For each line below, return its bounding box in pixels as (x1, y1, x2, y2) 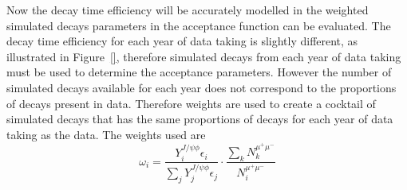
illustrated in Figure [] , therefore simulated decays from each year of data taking (6, 48, 401, 64)
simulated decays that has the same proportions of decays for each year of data (6, 111, 393, 127)
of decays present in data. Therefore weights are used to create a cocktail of (6, 95, 376, 111)
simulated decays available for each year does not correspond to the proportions (6, 79, 397, 95)
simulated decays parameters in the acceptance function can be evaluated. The (6, 17, 391, 33)
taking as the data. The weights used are (6, 126, 206, 142)
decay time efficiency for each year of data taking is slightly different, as (6, 33, 358, 49)
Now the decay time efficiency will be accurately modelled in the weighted (6, 2, 369, 17)
